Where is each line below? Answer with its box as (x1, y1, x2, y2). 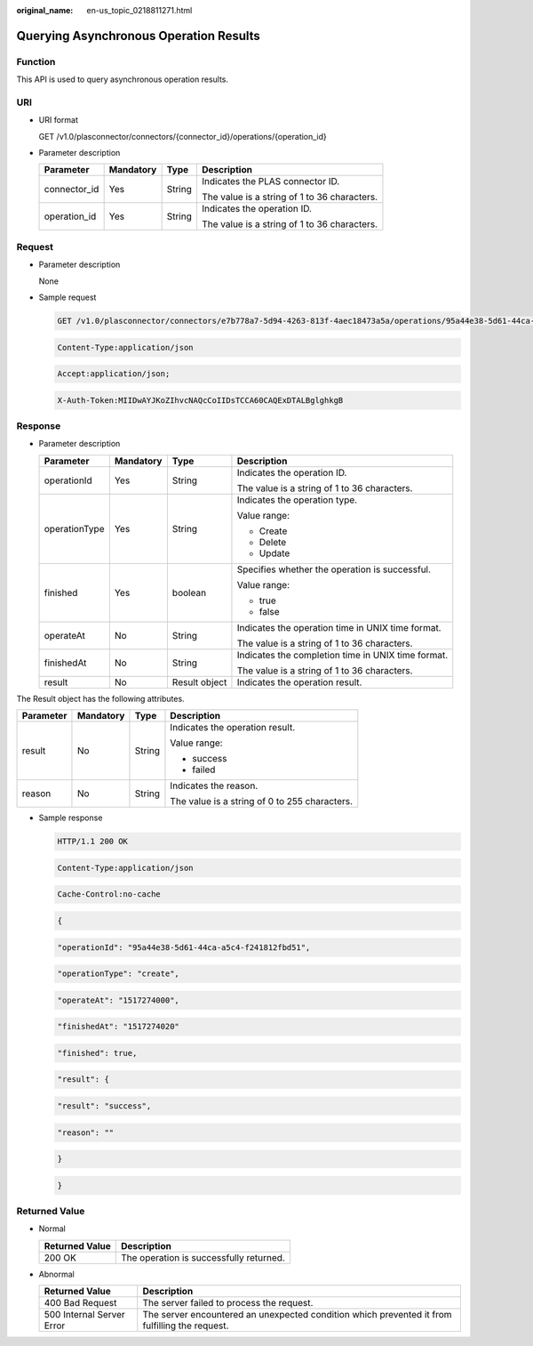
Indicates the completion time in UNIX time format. (236, 649, 449, 661)
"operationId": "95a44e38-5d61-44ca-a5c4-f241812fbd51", (57, 942, 311, 952)
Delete (259, 536, 287, 548)
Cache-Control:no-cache (57, 890, 162, 899)
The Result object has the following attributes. (16, 693, 186, 704)
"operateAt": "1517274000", (57, 995, 179, 1005)
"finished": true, (57, 1048, 138, 1058)
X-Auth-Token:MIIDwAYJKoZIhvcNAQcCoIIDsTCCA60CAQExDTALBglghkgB (57, 395, 344, 405)
